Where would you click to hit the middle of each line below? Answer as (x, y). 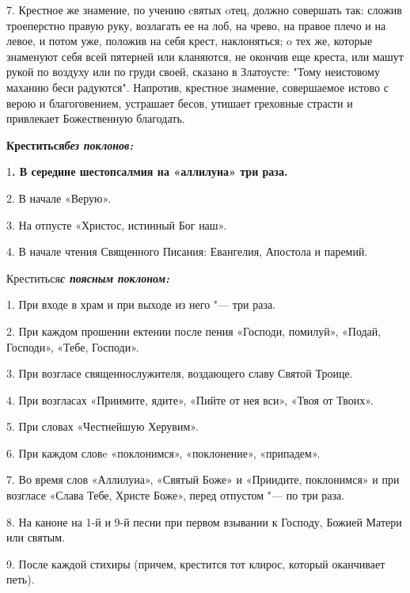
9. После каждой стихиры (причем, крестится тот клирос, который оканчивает (196, 563)
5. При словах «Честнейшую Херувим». (102, 426)
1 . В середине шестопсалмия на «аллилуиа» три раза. (147, 171)
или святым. (36, 537)
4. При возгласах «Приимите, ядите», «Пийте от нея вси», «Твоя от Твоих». (190, 399)
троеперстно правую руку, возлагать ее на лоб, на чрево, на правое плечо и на (196, 25)
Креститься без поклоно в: (70, 144)
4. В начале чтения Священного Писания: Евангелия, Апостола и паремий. (187, 251)
